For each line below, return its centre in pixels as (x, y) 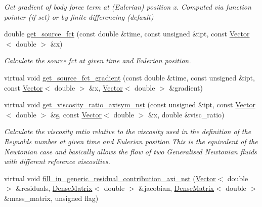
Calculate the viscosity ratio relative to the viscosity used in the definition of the (128, 131)
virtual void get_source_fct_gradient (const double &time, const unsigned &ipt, (129, 77)
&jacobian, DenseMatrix (177, 188)
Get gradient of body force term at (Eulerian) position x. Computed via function (128, 7)
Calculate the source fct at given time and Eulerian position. (98, 60)
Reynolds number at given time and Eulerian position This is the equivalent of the (131, 141)
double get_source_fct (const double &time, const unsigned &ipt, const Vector (127, 34)
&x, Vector (106, 87)
